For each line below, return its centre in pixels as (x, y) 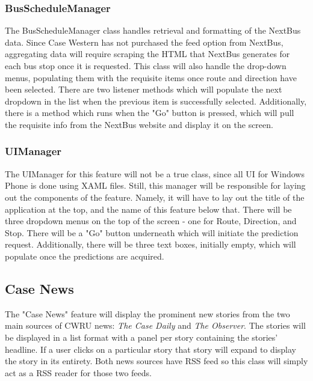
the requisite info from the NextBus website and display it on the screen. (139, 124)
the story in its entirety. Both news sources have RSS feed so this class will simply (156, 361)
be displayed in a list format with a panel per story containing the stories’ (141, 337)
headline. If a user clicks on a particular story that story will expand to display (150, 349)
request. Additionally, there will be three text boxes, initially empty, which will (150, 244)
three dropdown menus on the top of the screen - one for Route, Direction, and (151, 221)
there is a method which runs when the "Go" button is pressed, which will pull (150, 113)
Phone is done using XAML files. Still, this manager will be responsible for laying (155, 185)
